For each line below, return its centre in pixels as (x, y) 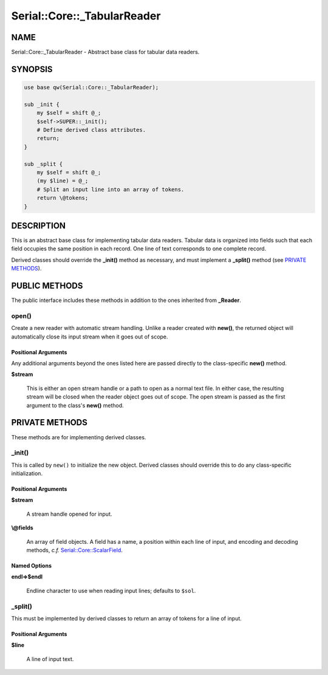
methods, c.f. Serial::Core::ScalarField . (74, 550)
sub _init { (42, 104)
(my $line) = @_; (63, 181)
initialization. (27, 473)
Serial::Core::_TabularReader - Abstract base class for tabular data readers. (105, 52)
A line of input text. (50, 659)
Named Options (31, 566)
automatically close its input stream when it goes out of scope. (90, 337)
